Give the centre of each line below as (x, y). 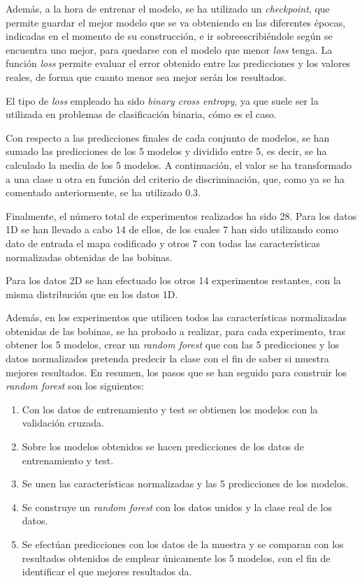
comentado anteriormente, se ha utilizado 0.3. (103, 192)
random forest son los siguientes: (75, 386)
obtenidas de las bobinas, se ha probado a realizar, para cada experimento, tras (175, 331)
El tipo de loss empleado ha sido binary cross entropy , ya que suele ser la (162, 100)
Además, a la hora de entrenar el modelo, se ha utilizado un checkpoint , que (168, 8)
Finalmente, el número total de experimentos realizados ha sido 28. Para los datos (181, 215)
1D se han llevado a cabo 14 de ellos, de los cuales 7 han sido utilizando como (172, 229)
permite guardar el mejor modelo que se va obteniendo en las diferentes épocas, (176, 22)
